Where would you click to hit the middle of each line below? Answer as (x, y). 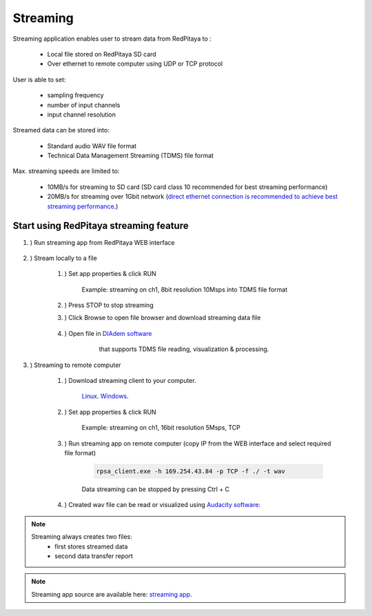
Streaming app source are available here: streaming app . (112, 594)
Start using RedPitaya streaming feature (101, 226)
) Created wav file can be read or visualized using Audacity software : (163, 505)
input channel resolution (82, 115)
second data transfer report (94, 556)
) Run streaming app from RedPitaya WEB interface (102, 242)
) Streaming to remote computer (75, 365)
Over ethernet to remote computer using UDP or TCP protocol (135, 64)
